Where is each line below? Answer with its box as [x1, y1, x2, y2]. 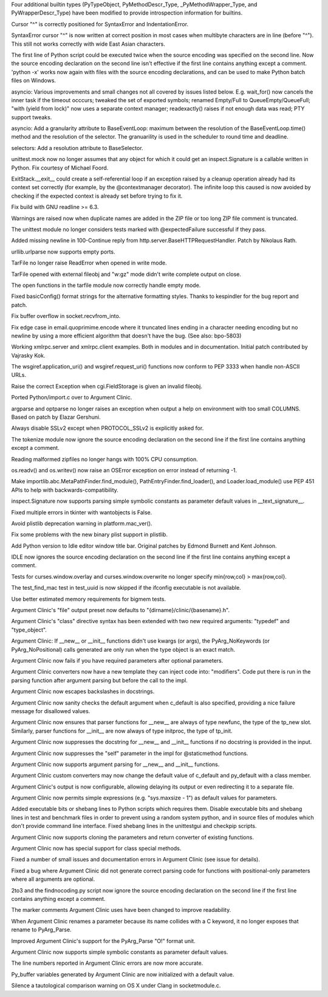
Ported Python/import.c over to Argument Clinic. [11, 394, 132, 401]
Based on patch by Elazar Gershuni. [11, 413, 101, 421]
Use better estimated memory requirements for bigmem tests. [11, 595, 166, 602]
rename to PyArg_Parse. [11, 926, 72, 933]
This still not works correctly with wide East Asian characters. [11, 40, 165, 47]
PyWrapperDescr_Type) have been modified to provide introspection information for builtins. [11, 9, 243, 16]
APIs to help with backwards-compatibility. [11, 486, 118, 494]
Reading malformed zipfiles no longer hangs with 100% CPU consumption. [11, 455, 198, 463]
